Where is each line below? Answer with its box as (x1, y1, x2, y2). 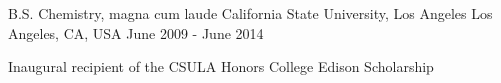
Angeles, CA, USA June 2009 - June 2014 (8, 22, 264, 43)
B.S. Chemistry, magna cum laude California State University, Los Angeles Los (8, 3, 493, 23)
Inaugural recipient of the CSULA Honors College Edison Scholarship (8, 56, 434, 77)
